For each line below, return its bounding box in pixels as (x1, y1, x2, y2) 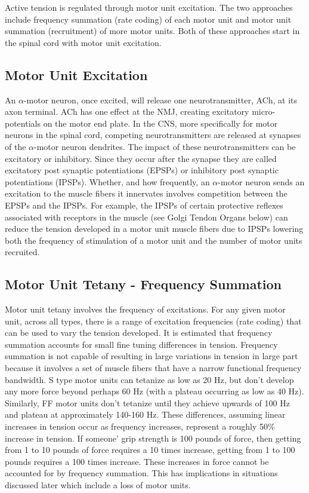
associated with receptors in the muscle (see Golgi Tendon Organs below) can (5, 210, 288, 223)
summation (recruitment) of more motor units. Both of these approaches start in (5, 25, 300, 37)
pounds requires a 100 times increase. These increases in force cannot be (5, 455, 269, 467)
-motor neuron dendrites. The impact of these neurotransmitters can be (34, 140, 296, 152)
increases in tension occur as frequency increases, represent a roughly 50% (5, 420, 275, 433)
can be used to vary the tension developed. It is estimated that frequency (5, 326, 273, 339)
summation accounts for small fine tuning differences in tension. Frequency (5, 338, 278, 350)
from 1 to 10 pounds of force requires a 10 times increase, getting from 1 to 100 (5, 443, 295, 456)
